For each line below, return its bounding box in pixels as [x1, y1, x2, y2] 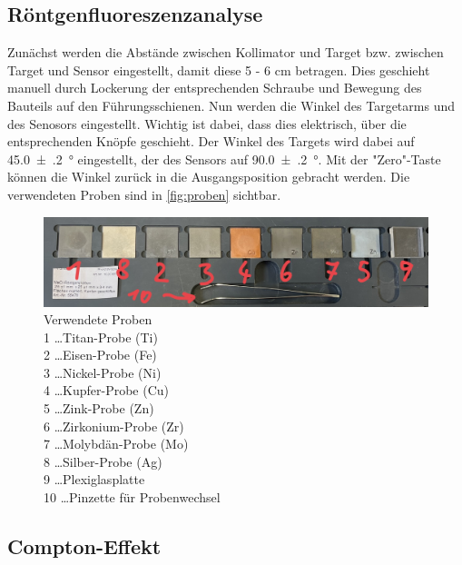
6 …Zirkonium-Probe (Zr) [44, 416, 184, 435]
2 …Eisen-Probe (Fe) [44, 345, 157, 364]
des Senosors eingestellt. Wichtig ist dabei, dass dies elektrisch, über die [7, 114, 407, 133]
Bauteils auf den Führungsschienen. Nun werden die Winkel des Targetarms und [7, 95, 455, 114]
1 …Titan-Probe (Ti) [44, 327, 158, 346]
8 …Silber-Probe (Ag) [44, 451, 162, 471]
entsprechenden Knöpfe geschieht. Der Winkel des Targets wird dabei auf [7, 132, 415, 151]
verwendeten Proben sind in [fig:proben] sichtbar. [7, 184, 281, 203]
